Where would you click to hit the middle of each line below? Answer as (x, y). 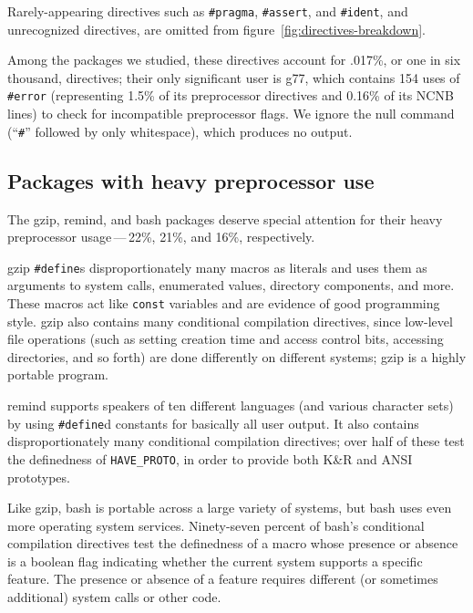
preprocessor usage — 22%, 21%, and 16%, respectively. (161, 237)
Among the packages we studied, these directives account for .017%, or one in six (234, 60)
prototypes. (39, 477)
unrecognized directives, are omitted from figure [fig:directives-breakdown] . (216, 29)
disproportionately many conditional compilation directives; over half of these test (236, 441)
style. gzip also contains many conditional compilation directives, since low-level (230, 321)
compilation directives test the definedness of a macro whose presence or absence (233, 543)
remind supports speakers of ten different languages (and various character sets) (231, 405)
